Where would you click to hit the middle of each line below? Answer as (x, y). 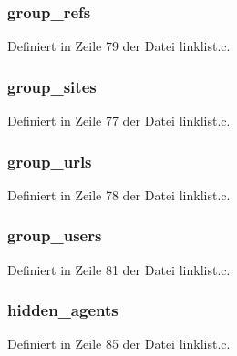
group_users (55, 235)
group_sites (52, 86)
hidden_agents (63, 310)
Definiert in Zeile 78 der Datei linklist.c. (119, 194)
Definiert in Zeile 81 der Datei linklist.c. (119, 269)
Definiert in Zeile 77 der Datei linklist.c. (119, 121)
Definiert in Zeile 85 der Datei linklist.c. (119, 344)
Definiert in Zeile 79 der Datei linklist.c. (119, 46)
